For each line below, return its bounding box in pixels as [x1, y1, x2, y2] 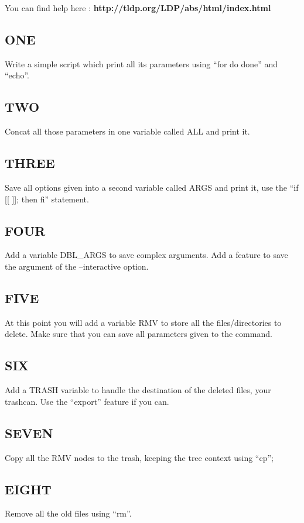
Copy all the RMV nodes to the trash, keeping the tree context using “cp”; [5, 451, 274, 463]
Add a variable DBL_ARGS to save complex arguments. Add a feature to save [5, 249, 288, 261]
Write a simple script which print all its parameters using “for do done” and [5, 57, 278, 70]
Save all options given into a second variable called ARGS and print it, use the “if [5, 181, 299, 193]
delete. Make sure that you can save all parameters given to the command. [5, 328, 272, 340]
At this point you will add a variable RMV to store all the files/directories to [5, 316, 282, 328]
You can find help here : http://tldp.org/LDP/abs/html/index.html [5, 2, 271, 13]
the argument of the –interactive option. [5, 260, 149, 272]
